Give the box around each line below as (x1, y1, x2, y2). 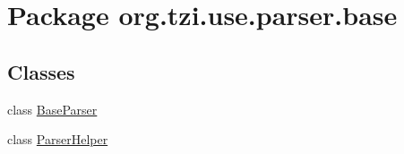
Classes (7, 57, 75, 85)
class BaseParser (7, 99, 98, 118)
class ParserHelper (7, 130, 108, 149)
